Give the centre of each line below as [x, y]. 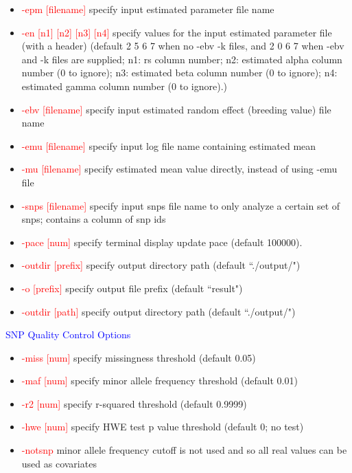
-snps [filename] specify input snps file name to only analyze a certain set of [181, 205]
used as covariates [59, 463]
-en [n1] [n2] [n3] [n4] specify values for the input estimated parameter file [177, 32]
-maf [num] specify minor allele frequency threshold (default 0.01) [160, 381]
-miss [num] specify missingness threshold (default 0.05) [139, 357]
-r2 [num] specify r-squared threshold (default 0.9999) [134, 403]
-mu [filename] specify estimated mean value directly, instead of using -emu [179, 169]
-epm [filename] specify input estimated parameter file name [148, 9]
